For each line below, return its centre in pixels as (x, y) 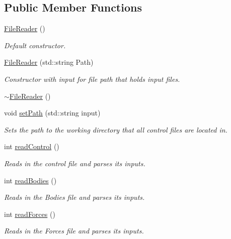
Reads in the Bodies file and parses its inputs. (74, 197)
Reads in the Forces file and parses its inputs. (74, 231)
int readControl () (32, 146)
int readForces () (30, 214)
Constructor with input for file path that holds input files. (92, 79)
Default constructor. (35, 45)
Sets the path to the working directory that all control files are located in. (116, 129)
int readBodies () (30, 180)
